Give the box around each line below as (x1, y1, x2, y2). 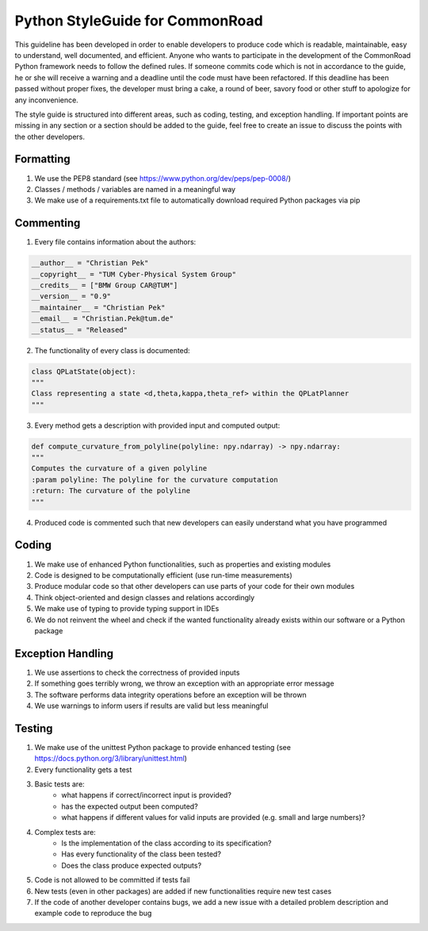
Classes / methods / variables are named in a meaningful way (34, 184, 236, 194)
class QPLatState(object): (31, 367, 136, 376)
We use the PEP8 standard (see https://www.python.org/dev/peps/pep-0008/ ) (34, 173, 291, 183)
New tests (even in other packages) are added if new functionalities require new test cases (34, 886, 332, 896)
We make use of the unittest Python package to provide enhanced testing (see (34, 742, 291, 752)
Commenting (14, 217, 81, 230)
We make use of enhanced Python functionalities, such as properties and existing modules (34, 560, 331, 569)
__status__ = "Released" (31, 325, 128, 334)
